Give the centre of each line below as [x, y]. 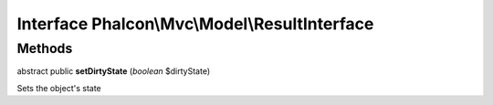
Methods [45, 48]
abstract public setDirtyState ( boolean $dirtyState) [113, 71]
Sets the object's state [59, 88]
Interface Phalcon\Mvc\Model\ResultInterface [195, 24]
